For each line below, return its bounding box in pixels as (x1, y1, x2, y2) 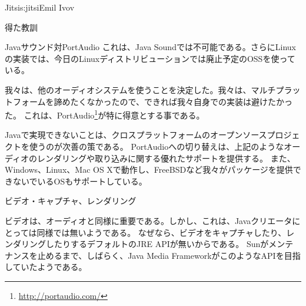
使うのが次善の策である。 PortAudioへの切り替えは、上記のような (29, 140, 284, 152)
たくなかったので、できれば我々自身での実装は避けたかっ (70, 95, 293, 107)
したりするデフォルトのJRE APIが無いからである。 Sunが (45, 238, 269, 250)
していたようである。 (5, 261, 87, 273)
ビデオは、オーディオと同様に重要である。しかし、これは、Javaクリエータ (5, 214, 292, 226)
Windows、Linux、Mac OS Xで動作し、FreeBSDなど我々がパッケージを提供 (5, 163, 293, 176)
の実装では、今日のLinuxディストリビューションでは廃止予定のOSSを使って (5, 52, 295, 64)
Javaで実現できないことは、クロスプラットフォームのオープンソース (5, 129, 267, 141)
